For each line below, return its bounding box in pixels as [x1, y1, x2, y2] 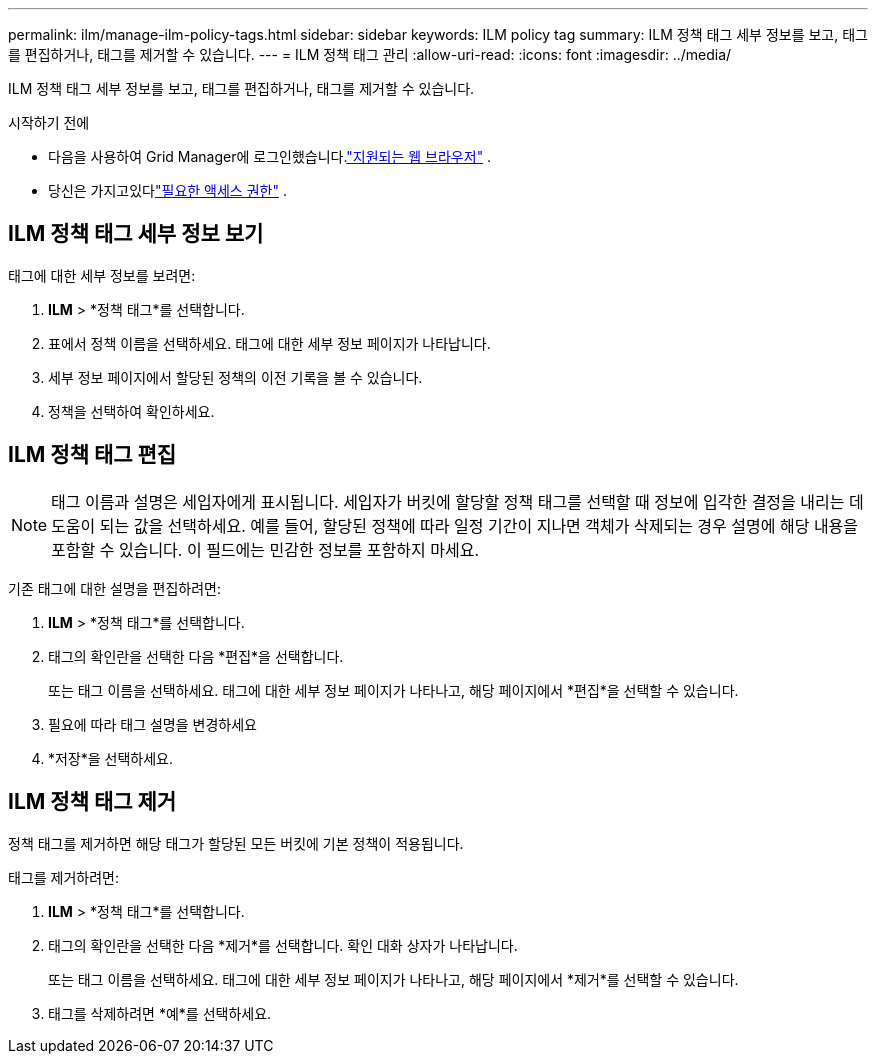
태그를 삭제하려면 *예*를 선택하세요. [48, 1004, 272, 1022]
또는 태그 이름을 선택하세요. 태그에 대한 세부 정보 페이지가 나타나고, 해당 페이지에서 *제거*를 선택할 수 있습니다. [48, 970, 739, 988]
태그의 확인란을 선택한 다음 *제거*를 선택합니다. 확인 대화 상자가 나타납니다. [48, 936, 518, 954]
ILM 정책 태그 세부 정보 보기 [8, 221, 264, 247]
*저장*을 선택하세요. [48, 749, 174, 767]
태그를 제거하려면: [8, 868, 120, 886]
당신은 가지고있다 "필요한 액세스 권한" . [48, 182, 287, 199]
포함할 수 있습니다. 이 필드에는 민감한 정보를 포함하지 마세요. [51, 539, 480, 560]
